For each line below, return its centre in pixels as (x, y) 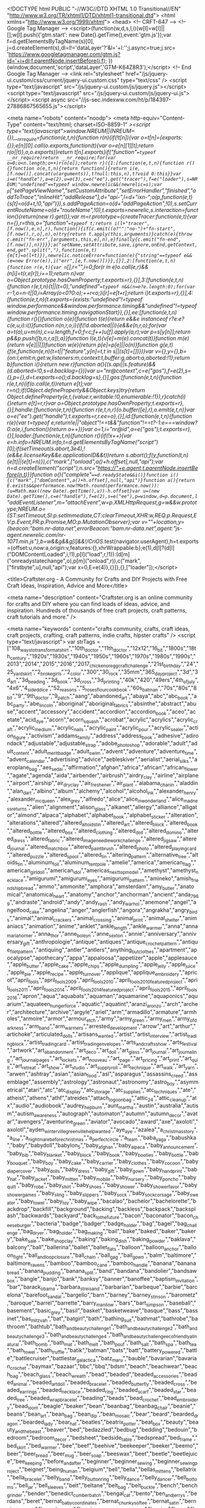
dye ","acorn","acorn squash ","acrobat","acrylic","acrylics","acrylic (115, 720)
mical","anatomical (30, 894)
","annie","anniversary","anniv (160, 934)
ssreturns (17, 809)
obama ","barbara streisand (70, 1287)
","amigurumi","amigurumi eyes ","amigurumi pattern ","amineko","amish (107, 879)
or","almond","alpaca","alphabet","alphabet (60, 815)
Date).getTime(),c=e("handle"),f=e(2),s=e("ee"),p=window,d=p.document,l (102, 496)
